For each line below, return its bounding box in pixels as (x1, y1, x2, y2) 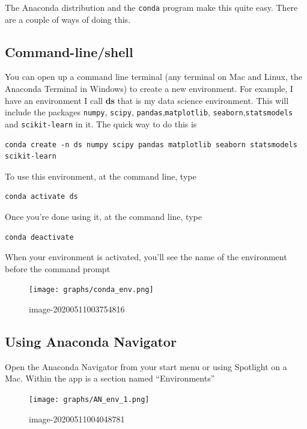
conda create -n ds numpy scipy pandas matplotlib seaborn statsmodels (5, 140, 297, 149)
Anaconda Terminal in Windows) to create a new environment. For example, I (5, 82, 293, 95)
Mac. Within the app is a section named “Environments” (5, 372, 215, 385)
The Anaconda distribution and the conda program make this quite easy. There (5, 1, 298, 13)
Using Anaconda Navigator (5, 332, 177, 350)
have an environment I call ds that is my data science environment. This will (5, 94, 289, 106)
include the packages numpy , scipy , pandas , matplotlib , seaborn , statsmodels (5, 106, 293, 118)
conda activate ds (5, 192, 78, 201)
